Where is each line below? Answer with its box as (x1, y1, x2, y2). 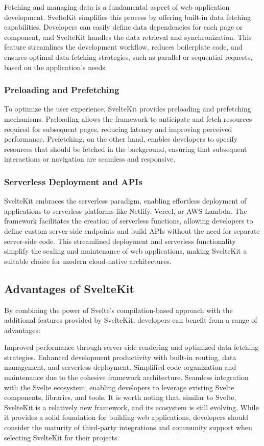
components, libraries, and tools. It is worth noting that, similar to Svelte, (4, 392, 236, 403)
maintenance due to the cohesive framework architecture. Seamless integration (4, 372, 249, 383)
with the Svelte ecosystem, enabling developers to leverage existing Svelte (4, 382, 234, 392)
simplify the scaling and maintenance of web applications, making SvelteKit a (4, 246, 247, 256)
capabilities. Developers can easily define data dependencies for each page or (4, 21, 243, 32)
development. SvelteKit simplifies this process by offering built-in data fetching (4, 11, 251, 22)
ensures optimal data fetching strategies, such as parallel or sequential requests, (4, 51, 253, 62)
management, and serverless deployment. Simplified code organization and (4, 362, 236, 372)
